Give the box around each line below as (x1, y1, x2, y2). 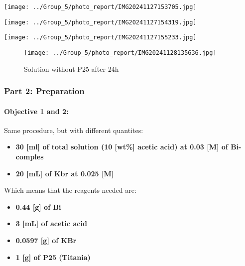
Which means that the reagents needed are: (4, 185, 136, 195)
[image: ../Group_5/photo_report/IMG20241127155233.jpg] (4, 34, 197, 41)
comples (15, 151, 44, 162)
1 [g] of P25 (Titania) (15, 252, 91, 262)
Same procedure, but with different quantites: (4, 125, 143, 135)
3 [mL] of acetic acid (15, 218, 87, 229)
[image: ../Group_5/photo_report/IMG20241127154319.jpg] (4, 18, 197, 26)
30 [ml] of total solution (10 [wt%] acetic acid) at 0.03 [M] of (15, 141, 228, 152)
